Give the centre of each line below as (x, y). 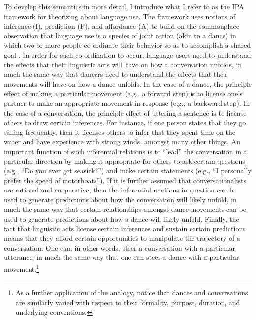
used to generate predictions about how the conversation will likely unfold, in (120, 199)
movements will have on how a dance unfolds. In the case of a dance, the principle (128, 83)
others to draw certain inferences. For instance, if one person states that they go (125, 122)
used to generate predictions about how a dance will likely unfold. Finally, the (122, 219)
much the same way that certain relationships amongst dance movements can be (125, 209)
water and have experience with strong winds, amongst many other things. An (122, 142)
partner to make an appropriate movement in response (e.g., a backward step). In (127, 103)
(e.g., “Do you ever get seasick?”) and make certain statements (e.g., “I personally (128, 171)
